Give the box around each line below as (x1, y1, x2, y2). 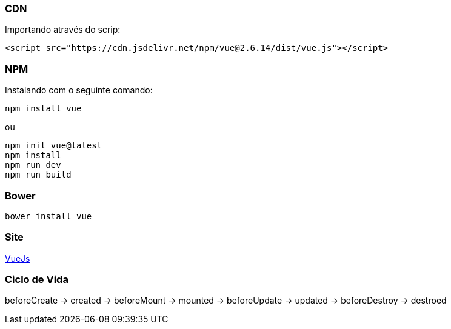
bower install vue (5, 211, 92, 221)
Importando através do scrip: (5, 24, 121, 35)
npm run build (5, 170, 72, 180)
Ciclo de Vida (5, 273, 68, 285)
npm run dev (5, 160, 61, 170)
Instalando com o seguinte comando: (5, 85, 153, 96)
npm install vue (5, 104, 82, 114)
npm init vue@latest (5, 141, 102, 151)
